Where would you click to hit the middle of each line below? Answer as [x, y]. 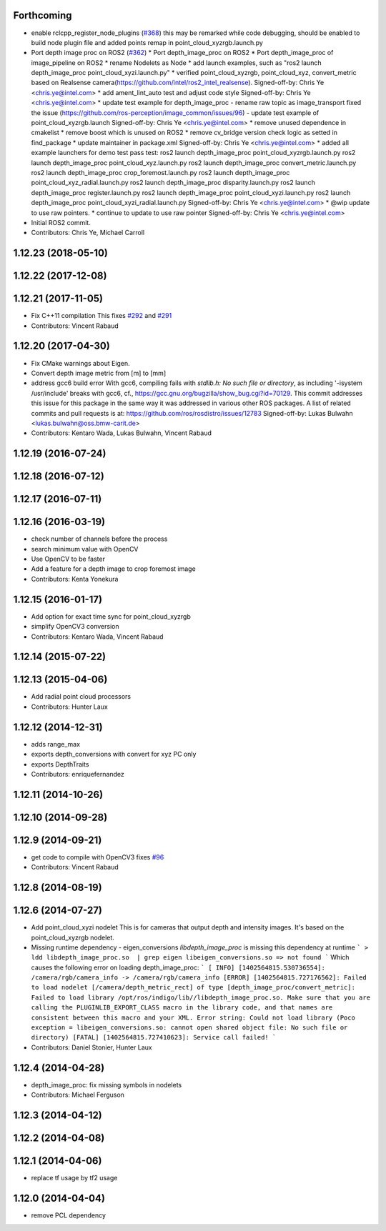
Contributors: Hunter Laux [70, 707]
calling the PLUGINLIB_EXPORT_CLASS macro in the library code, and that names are [182, 1008]
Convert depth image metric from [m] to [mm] [99, 373]
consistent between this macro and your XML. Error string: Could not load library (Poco [193, 1017]
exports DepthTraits [60, 764]
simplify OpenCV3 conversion [75, 627]
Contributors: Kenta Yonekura [75, 579]
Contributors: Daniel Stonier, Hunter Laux [92, 1047]
